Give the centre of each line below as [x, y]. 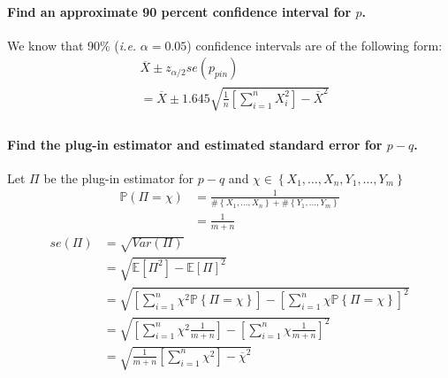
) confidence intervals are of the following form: [315, 45]
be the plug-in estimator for [119, 177]
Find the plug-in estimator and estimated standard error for [195, 144]
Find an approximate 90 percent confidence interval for [179, 11]
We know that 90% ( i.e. [72, 45]
